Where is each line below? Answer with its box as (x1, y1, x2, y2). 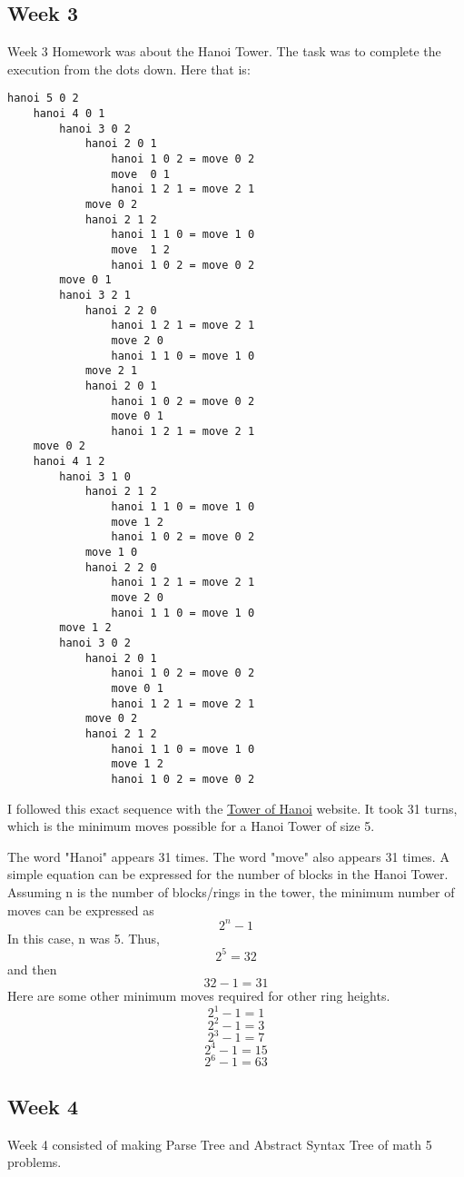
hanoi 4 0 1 (33, 107, 105, 121)
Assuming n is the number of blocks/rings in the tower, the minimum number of (7, 882, 455, 901)
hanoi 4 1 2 (33, 455, 105, 469)
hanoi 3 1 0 (59, 470, 132, 483)
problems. (7, 1152, 62, 1172)
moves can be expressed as (7, 900, 154, 919)
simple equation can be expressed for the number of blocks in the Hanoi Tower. (7, 865, 449, 884)
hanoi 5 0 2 (7, 92, 79, 105)
